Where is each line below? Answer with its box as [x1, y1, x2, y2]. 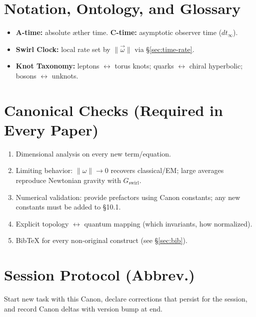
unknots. [51, 70, 78, 80]
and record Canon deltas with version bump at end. [4, 303, 162, 313]
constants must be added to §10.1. [15, 201, 121, 212]
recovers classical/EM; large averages [110, 165, 224, 175]
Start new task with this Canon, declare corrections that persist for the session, [4, 293, 247, 304]
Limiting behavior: [15, 165, 73, 175]
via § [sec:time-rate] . [134, 43, 194, 54]
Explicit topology [15, 218, 69, 228]
